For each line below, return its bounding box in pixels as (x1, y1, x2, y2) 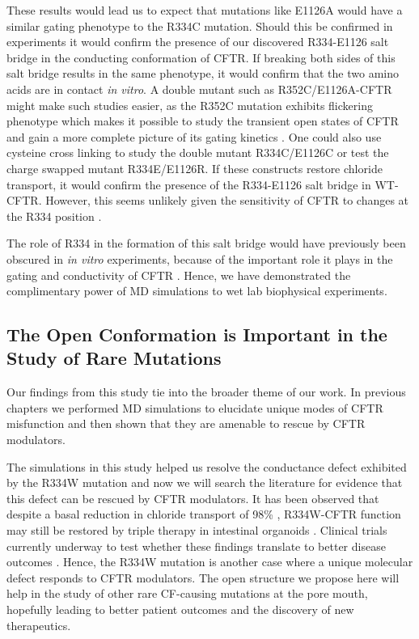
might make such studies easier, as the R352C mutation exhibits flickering (6, 96, 373, 113)
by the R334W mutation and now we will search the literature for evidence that (6, 474, 403, 491)
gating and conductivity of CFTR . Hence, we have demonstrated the (6, 266, 351, 283)
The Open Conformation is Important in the (6, 322, 387, 347)
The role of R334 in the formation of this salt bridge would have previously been (6, 235, 406, 252)
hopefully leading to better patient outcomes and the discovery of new (6, 601, 354, 617)
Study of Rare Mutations (6, 345, 222, 370)
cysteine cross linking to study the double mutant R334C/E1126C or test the (6, 144, 389, 161)
